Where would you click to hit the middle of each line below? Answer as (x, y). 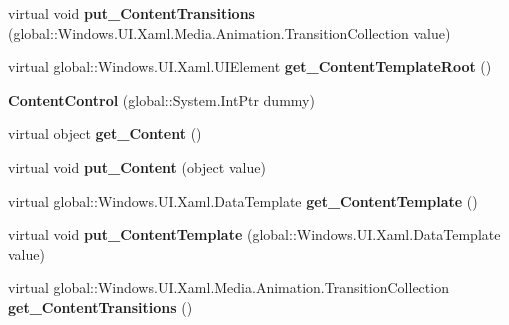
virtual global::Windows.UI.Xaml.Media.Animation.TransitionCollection (228, 287)
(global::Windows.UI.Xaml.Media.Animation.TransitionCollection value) (229, 32)
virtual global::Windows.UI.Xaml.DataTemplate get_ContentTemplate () (243, 200)
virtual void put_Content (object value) (137, 166)
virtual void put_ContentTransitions (131, 13)
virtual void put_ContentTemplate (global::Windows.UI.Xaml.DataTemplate (254, 234)
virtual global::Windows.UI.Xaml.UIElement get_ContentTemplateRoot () (250, 66)
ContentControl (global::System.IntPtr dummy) (161, 99)
